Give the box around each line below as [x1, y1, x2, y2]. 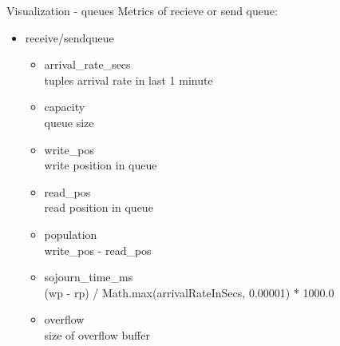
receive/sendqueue [25, 29, 114, 46]
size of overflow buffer [44, 326, 150, 343]
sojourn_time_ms [44, 268, 133, 285]
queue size [44, 113, 94, 130]
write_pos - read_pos [44, 241, 152, 258]
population [44, 225, 97, 242]
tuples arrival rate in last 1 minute [44, 71, 213, 88]
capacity [44, 98, 85, 115]
